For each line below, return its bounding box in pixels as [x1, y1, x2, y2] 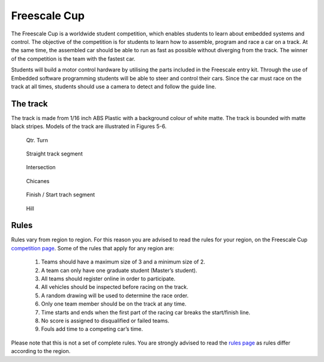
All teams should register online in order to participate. [41, 275, 176, 282]
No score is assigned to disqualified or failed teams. [41, 317, 170, 324]
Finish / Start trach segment [26, 191, 95, 198]
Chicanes [26, 177, 50, 184]
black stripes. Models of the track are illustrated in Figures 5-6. [11, 123, 167, 130]
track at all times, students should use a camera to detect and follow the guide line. [11, 83, 217, 90]
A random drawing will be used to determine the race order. [41, 292, 189, 299]
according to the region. [11, 348, 71, 355]
